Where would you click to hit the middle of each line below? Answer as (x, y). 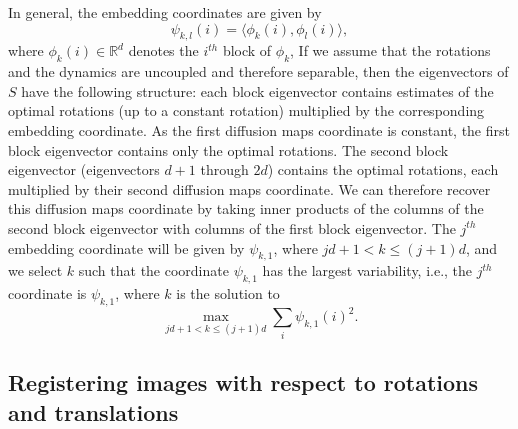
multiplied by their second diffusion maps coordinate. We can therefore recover (249, 188)
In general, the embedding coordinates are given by (165, 12)
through (224, 169)
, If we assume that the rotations (390, 50)
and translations (93, 411)
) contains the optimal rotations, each (383, 169)
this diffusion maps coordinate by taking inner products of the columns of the (246, 208)
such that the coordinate (153, 270)
